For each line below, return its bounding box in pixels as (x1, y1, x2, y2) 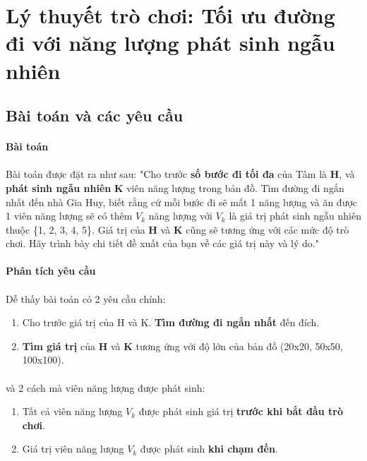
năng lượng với (148, 208, 212, 223)
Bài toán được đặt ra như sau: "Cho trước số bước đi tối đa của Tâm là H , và (6, 167, 355, 181)
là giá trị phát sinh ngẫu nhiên (229, 208, 361, 223)
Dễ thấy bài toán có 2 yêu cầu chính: (6, 291, 166, 306)
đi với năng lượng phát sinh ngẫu (6, 28, 335, 57)
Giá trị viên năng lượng (22, 441, 124, 456)
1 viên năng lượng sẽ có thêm (6, 208, 133, 223)
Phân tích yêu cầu (6, 263, 96, 278)
